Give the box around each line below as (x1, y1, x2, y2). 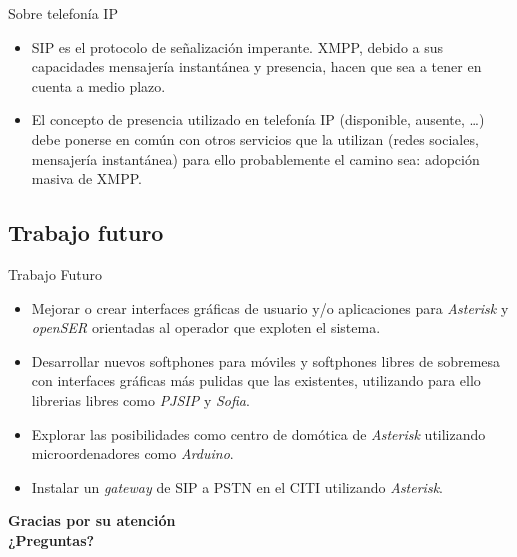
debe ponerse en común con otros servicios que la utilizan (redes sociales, (31, 128, 479, 149)
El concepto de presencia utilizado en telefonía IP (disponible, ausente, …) (31, 109, 485, 130)
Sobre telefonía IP (8, 3, 118, 23)
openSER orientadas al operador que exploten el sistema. (31, 317, 381, 338)
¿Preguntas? (8, 529, 95, 550)
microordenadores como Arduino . (31, 443, 234, 464)
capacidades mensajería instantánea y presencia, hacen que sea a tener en (31, 56, 482, 77)
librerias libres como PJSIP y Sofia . (31, 389, 250, 410)
